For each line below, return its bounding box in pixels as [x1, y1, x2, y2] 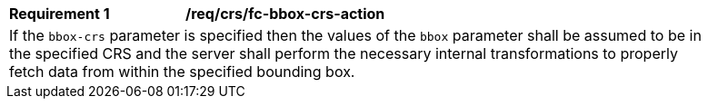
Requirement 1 [9, 5, 110, 23]
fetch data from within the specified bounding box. [9, 63, 355, 81]
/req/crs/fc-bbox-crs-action [185, 5, 385, 23]
